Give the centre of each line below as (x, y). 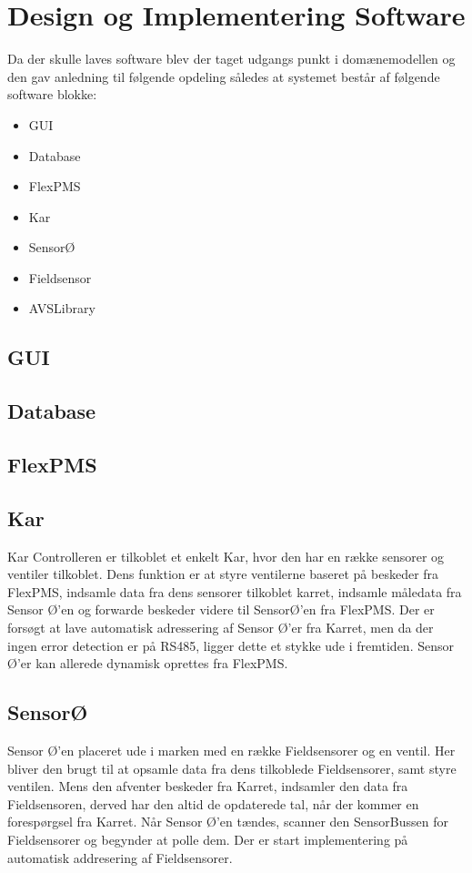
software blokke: (52, 94)
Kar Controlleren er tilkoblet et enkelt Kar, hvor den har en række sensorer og (226, 556)
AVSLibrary (62, 308)
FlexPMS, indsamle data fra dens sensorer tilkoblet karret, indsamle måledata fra (235, 591)
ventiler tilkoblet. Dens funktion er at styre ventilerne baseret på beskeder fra (223, 574)
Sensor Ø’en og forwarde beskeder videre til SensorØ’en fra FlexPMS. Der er (221, 609)
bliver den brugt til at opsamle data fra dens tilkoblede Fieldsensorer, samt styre (232, 768)
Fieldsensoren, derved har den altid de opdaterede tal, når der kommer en (213, 803)
